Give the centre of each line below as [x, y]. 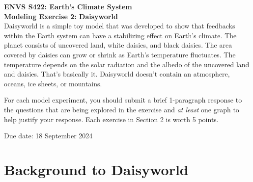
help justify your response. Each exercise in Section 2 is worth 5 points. [111, 119]
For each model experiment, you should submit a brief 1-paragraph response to [123, 100]
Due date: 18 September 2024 [48, 136]
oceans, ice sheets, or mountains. [53, 83]
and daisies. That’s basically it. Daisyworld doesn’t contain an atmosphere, [117, 74]
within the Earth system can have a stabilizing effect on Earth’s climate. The [120, 35]
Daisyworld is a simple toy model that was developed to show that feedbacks [120, 26]
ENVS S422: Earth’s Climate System [68, 6]
